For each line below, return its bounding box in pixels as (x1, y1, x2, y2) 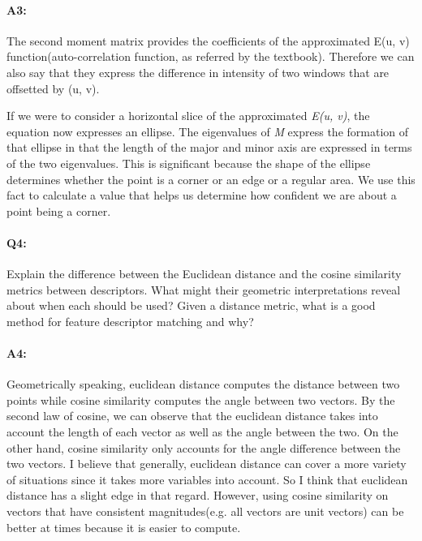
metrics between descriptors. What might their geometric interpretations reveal (6, 281, 401, 298)
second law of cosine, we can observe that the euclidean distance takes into (6, 407, 378, 424)
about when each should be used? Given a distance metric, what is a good (6, 297, 376, 314)
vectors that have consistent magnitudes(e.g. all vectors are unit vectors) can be (6, 503, 404, 520)
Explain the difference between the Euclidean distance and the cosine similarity (6, 265, 402, 282)
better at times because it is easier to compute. (6, 518, 241, 535)
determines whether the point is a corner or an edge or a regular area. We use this (6, 170, 416, 187)
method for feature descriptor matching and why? (6, 312, 254, 329)
